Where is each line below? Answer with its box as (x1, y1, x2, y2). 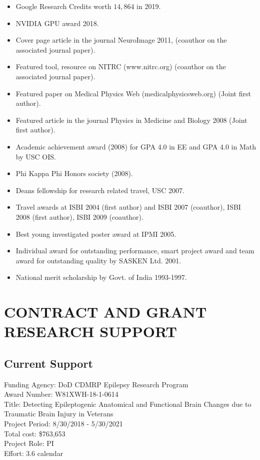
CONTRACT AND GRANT (4, 301, 207, 322)
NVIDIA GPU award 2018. (15, 18, 99, 28)
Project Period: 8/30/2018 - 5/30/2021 (4, 418, 123, 429)
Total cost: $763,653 (4, 428, 65, 438)
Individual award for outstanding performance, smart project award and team (15, 245, 254, 256)
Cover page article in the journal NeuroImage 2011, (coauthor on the (15, 35, 227, 45)
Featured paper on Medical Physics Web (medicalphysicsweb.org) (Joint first (15, 88, 251, 98)
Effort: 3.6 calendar (4, 447, 63, 458)
